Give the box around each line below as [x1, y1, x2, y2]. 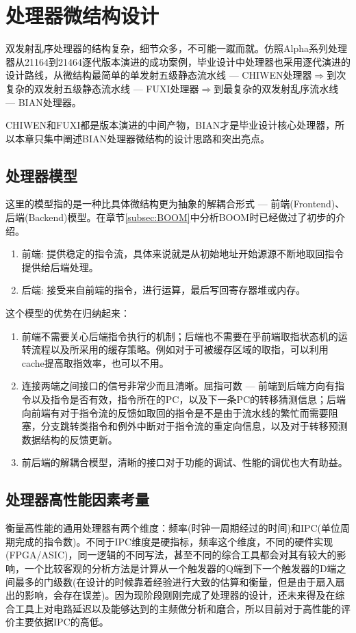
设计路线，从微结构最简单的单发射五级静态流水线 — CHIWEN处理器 [5, 68, 312, 82]
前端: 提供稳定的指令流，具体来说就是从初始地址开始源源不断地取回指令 [21, 246, 344, 261]
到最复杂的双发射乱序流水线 [214, 81, 339, 95]
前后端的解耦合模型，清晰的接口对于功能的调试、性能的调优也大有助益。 [21, 455, 348, 469]
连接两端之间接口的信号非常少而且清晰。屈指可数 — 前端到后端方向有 [21, 378, 335, 393]
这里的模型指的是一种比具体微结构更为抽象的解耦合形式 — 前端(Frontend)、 [5, 196, 345, 211]
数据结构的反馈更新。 [21, 432, 118, 446]
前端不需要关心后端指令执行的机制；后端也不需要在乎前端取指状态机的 [21, 328, 338, 343]
